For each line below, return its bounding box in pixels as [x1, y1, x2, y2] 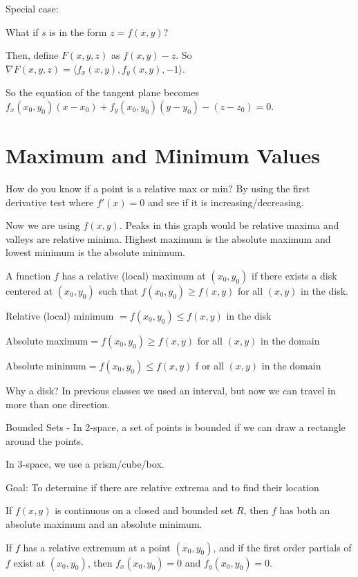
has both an [279, 503, 330, 518]
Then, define [6, 48, 59, 62]
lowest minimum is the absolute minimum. [6, 245, 185, 259]
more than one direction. [6, 396, 110, 411]
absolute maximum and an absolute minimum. [6, 517, 202, 531]
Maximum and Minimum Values [6, 141, 320, 170]
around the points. [6, 433, 84, 448]
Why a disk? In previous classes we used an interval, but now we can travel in [6, 383, 336, 397]
